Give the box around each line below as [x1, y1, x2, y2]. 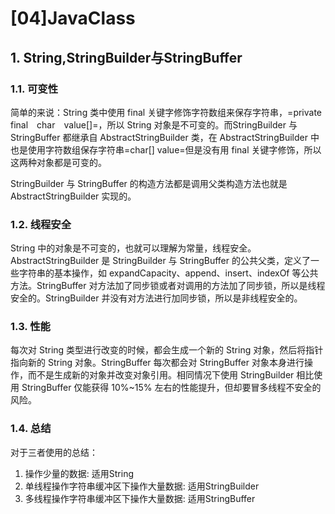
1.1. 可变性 [10, 82, 59, 96]
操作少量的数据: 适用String [24, 467, 134, 479]
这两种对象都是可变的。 [10, 156, 107, 168]
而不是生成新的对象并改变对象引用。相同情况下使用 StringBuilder [27, 369, 295, 381]
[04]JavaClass [10, 7, 136, 30]
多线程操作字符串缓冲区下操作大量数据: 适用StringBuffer [24, 492, 256, 504]
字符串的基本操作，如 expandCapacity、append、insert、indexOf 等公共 [18, 267, 319, 279]
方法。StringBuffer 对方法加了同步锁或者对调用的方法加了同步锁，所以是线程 [10, 280, 326, 292]
